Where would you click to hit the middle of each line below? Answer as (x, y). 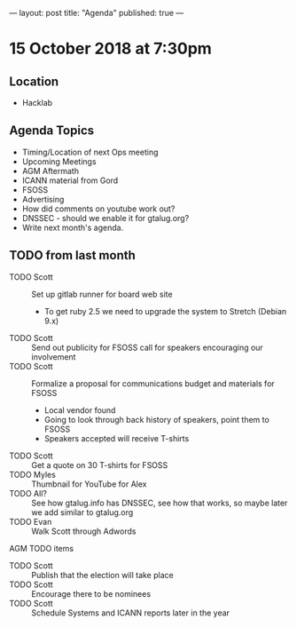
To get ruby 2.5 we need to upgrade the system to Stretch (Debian (165, 311)
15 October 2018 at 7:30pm (111, 49)
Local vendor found (80, 410)
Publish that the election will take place (103, 575)
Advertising (43, 199)
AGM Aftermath (51, 171)
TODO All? (28, 493)
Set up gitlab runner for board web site (102, 294)
